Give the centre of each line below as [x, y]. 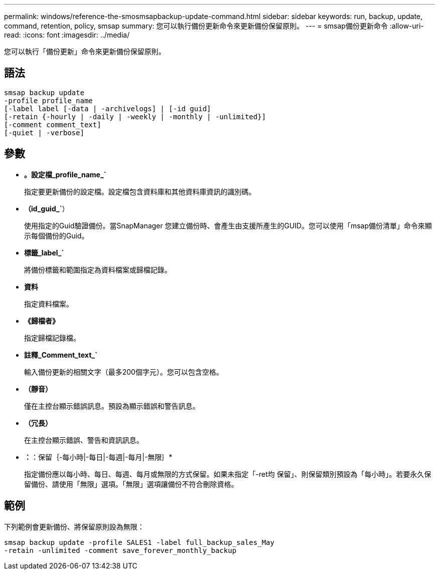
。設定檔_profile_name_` [65, 174]
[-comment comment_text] [53, 124]
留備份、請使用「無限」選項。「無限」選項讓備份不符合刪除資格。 [131, 484]
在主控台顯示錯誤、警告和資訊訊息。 [84, 440]
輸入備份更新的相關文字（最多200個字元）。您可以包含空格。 [124, 372]
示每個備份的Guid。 [56, 235]
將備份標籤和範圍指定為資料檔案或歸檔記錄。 [98, 269]
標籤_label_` [44, 252]
